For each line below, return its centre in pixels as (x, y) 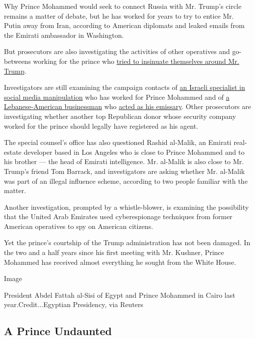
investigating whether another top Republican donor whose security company (120, 116)
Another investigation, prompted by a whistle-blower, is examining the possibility (127, 207)
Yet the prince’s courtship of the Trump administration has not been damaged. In (127, 242)
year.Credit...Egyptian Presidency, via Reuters (74, 304)
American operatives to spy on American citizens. (79, 226)
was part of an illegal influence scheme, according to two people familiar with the (126, 181)
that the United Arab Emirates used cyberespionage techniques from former (118, 216)
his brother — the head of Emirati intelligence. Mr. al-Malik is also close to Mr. (124, 161)
